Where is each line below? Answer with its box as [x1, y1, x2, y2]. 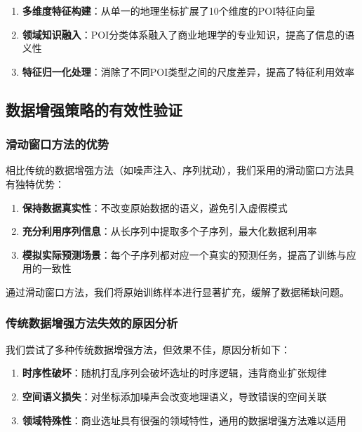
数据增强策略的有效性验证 [6, 98, 182, 120]
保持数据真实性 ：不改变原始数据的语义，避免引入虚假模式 [22, 200, 288, 215]
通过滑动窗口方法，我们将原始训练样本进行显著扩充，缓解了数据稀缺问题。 [6, 284, 349, 299]
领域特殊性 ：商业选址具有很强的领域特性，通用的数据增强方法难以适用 [22, 412, 347, 427]
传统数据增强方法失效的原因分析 [6, 314, 178, 332]
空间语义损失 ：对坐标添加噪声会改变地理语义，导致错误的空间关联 [22, 389, 327, 403]
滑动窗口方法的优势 [6, 135, 109, 153]
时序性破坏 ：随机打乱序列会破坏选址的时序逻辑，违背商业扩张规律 [22, 365, 327, 380]
